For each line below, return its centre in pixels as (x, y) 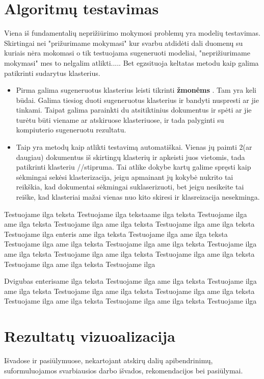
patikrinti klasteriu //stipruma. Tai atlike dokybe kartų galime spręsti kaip (134, 167)
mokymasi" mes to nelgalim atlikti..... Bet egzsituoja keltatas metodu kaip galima (131, 62)
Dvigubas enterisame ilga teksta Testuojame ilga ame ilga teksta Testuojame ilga (130, 281)
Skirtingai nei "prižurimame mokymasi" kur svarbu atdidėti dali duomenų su (124, 43)
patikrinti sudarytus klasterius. (52, 73)
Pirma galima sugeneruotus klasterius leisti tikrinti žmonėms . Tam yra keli (136, 90)
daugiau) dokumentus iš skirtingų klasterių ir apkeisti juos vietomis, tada (130, 157)
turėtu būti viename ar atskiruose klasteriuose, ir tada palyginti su (120, 119)
